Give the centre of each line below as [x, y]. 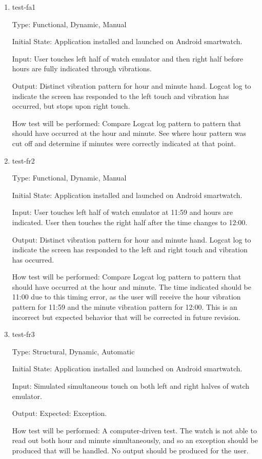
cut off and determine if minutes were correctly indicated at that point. [124, 143]
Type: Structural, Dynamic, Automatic [73, 351]
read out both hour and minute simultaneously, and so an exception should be [135, 440]
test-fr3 [23, 334]
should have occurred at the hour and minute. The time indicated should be [132, 286]
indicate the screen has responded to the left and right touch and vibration [130, 250]
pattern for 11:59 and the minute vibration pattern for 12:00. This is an [125, 307]
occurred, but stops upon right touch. [71, 106]
